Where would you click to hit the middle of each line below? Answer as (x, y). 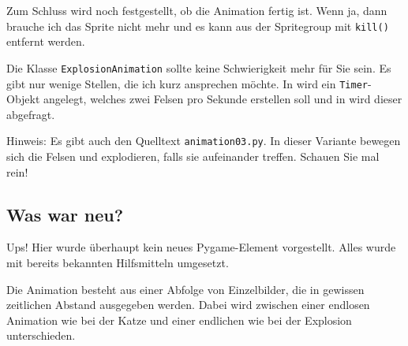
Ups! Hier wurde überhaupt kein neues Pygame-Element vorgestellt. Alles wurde (201, 247)
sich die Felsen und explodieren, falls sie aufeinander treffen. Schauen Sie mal (193, 156)
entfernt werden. (46, 41)
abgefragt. (31, 114)
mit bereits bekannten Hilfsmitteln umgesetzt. (118, 262)
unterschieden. (41, 335)
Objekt (23, 99)
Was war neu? (65, 214)
